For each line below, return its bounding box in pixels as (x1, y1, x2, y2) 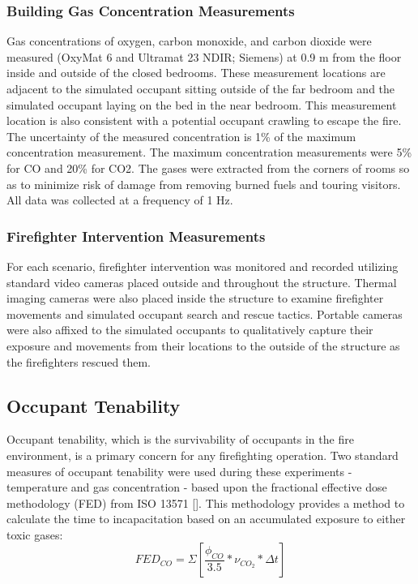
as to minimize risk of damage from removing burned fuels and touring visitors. (6, 175, 401, 192)
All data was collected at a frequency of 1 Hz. (6, 191, 233, 208)
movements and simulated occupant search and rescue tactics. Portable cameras (6, 305, 403, 322)
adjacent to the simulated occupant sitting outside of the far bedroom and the (6, 80, 395, 97)
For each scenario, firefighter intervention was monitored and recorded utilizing (6, 257, 399, 274)
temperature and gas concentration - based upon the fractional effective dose (6, 479, 387, 496)
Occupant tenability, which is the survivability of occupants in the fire (6, 431, 354, 448)
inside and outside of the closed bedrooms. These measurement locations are (6, 64, 386, 81)
